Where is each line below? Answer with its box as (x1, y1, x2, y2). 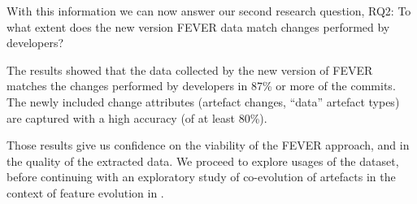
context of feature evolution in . (7, 184, 164, 201)
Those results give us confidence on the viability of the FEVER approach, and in (7, 137, 410, 154)
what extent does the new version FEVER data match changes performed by (7, 18, 390, 35)
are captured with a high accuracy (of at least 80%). (7, 109, 267, 126)
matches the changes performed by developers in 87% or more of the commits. (7, 77, 396, 94)
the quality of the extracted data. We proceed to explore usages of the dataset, (7, 152, 399, 169)
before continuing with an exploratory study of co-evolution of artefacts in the (7, 168, 396, 185)
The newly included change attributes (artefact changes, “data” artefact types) (7, 93, 400, 110)
